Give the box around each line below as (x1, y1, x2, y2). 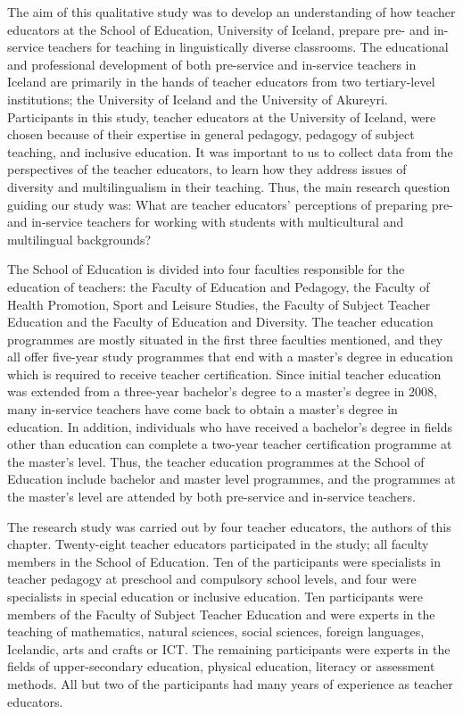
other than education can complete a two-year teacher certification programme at (7, 435, 452, 453)
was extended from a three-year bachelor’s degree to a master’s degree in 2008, (7, 382, 437, 401)
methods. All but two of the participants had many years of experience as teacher (7, 674, 453, 693)
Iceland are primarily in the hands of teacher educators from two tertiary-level (7, 72, 435, 91)
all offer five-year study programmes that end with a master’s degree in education (7, 347, 453, 366)
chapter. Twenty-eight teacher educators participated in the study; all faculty (7, 535, 429, 553)
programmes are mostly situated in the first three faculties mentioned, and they (7, 329, 443, 348)
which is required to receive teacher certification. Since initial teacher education (7, 364, 442, 383)
